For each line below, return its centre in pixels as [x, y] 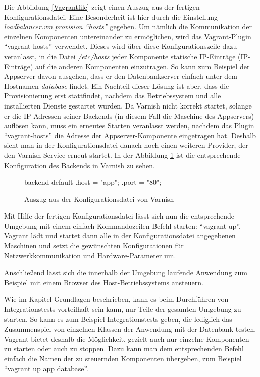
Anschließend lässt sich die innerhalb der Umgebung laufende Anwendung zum [126, 272]
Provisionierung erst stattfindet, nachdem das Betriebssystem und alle [113, 96]
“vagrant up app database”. [46, 368]
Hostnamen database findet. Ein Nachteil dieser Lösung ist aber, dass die [117, 86]
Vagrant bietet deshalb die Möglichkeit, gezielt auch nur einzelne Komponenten [127, 338]
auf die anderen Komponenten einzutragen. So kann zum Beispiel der [143, 66]
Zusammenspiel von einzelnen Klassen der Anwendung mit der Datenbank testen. [130, 329]
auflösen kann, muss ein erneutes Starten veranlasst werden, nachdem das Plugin [129, 125]
